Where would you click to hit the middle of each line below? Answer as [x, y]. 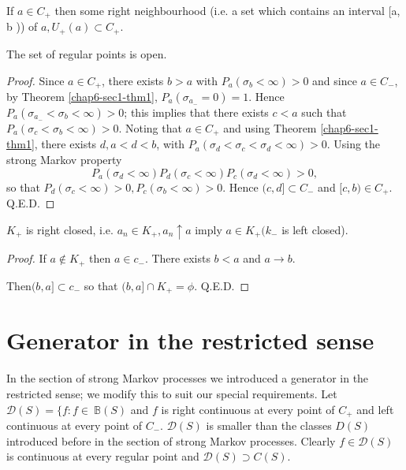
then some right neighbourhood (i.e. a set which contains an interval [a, [227, 10]
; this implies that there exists [196, 112]
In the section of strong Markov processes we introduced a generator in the [188, 378]
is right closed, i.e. [69, 229]
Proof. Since [35, 80]
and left [375, 409]
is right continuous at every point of [248, 409]
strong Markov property [64, 159]
